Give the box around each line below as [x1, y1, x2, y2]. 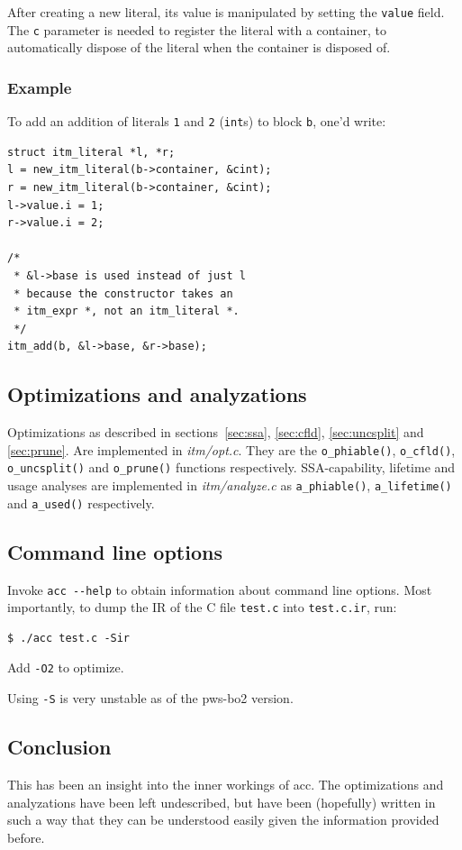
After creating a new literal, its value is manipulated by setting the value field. [7, 3, 445, 21]
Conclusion [7, 733, 112, 761]
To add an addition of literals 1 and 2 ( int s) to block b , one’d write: [7, 112, 386, 131]
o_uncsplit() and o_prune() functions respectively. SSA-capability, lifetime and [7, 458, 456, 477]
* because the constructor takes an [14, 287, 233, 300]
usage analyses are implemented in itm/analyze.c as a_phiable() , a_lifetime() [7, 476, 452, 495]
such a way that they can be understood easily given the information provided [7, 810, 439, 829]
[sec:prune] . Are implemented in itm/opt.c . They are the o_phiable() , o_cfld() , [7, 440, 456, 459]
